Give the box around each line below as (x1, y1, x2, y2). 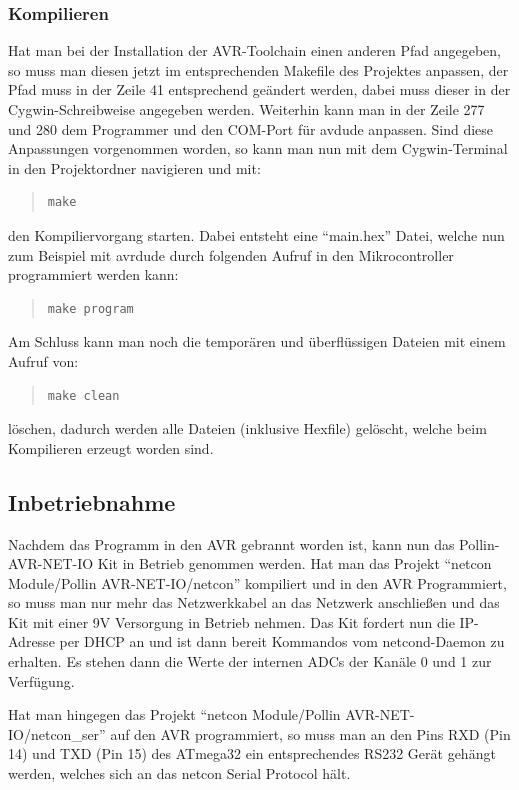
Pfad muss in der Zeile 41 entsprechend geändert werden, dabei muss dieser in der (8, 79, 511, 100)
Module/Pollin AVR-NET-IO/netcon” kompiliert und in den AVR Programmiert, (8, 572, 507, 593)
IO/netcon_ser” (8, 723, 106, 744)
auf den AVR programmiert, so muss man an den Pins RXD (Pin (110, 723, 511, 744)
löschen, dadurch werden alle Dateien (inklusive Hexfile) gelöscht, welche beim (8, 418, 487, 439)
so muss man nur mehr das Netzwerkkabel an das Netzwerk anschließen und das (8, 592, 500, 613)
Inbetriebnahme (8, 486, 176, 517)
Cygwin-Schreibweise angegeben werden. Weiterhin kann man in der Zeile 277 (8, 99, 485, 119)
